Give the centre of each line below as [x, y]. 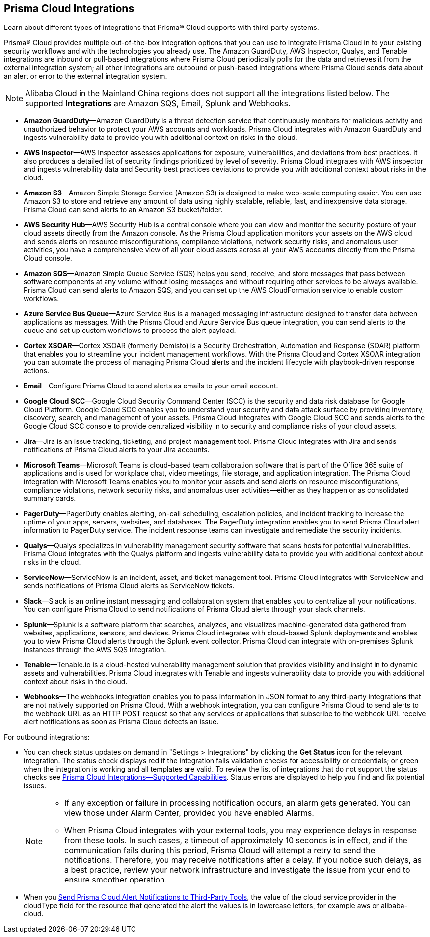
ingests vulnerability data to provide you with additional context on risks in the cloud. [161, 138]
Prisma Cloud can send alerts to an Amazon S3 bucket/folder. [123, 210]
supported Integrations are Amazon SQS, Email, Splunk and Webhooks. [158, 103]
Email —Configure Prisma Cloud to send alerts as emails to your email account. [151, 386]
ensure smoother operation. [116, 880]
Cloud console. [48, 258]
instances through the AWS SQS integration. [95, 650]
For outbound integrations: [47, 737]
